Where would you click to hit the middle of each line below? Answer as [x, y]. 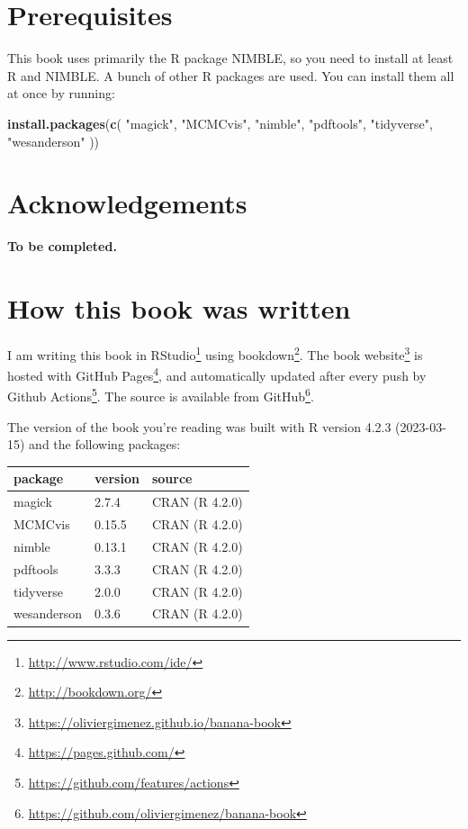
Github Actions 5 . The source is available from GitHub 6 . [161, 395]
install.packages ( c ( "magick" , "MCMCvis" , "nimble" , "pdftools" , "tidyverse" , [220, 123]
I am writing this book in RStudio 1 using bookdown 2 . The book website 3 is [215, 353]
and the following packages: [105, 444]
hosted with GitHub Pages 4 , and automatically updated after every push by [217, 374]
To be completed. [62, 246]
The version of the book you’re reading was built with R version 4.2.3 [199, 426]
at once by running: [61, 93]
